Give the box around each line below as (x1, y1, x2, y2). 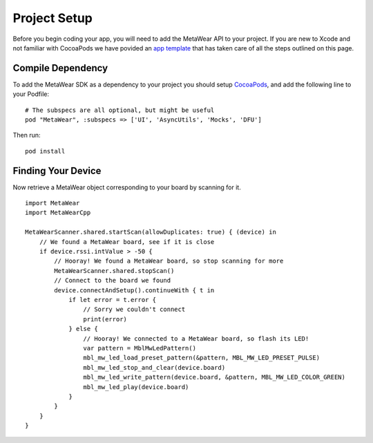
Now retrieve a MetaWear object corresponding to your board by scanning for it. (12, 183, 241, 191)
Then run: (12, 131, 41, 140)
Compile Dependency (12, 62, 108, 74)
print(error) (83, 315, 128, 323)
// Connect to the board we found (54, 276, 171, 285)
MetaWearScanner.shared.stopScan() (54, 267, 175, 274)
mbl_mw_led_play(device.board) (83, 383, 189, 390)
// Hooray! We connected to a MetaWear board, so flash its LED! (83, 334, 309, 342)
